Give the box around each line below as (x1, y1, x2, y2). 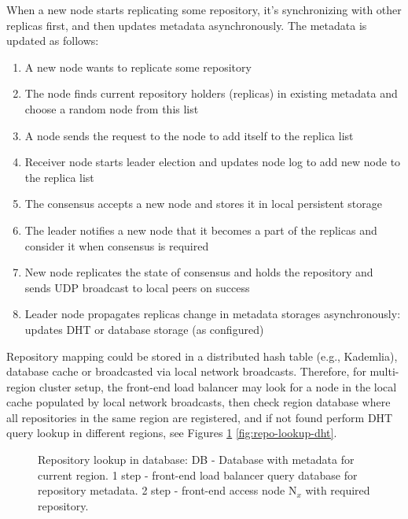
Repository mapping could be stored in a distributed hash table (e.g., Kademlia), (6, 347, 398, 364)
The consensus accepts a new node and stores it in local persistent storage (24, 195, 382, 212)
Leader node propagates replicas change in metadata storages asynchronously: (24, 306, 401, 322)
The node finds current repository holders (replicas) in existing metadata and (24, 85, 398, 102)
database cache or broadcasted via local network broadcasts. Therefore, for (6, 363, 366, 380)
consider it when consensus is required (24, 237, 209, 254)
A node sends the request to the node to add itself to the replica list (24, 127, 354, 143)
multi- (369, 363, 399, 380)
